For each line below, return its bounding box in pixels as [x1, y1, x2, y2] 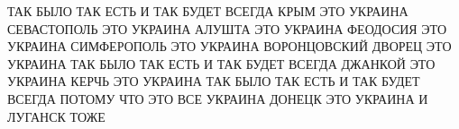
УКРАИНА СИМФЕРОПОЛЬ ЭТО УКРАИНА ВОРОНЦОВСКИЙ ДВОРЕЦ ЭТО [7, 37, 452, 56]
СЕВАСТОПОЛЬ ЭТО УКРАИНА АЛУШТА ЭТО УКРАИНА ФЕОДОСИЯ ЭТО [7, 19, 447, 38]
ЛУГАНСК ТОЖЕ [7, 107, 106, 125]
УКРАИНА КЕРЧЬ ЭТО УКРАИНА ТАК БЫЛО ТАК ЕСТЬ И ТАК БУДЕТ [7, 72, 420, 90]
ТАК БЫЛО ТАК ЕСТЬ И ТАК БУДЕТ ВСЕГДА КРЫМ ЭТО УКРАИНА [7, 2, 409, 20]
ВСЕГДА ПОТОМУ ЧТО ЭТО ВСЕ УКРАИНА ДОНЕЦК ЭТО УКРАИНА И [7, 89, 428, 107]
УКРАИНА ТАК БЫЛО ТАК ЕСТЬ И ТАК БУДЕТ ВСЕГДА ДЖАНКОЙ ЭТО [7, 54, 436, 73]
